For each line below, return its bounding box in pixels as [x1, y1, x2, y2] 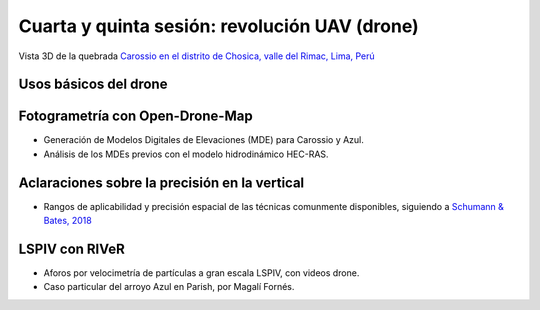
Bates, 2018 [43, 215, 92, 227]
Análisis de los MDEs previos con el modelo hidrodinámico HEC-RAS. [43, 148, 329, 160]
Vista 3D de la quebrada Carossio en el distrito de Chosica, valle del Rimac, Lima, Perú [18, 50, 375, 62]
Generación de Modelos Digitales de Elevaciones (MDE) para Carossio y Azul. [43, 134, 365, 146]
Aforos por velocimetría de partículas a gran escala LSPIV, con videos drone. [43, 267, 360, 279]
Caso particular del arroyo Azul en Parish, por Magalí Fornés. [43, 281, 295, 293]
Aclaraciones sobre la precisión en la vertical [18, 174, 305, 191]
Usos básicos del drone [18, 76, 168, 93]
